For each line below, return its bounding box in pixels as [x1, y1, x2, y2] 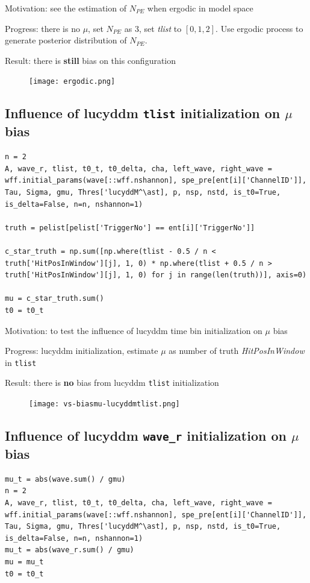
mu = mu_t [5, 558, 44, 566]
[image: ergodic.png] [29, 77, 116, 86]
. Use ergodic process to [215, 22, 303, 34]
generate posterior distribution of [5, 34, 127, 46]
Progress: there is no [5, 22, 80, 34]
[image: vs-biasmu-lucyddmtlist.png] [29, 400, 180, 409]
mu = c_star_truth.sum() [5, 294, 104, 303]
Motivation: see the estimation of [5, 2, 126, 14]
